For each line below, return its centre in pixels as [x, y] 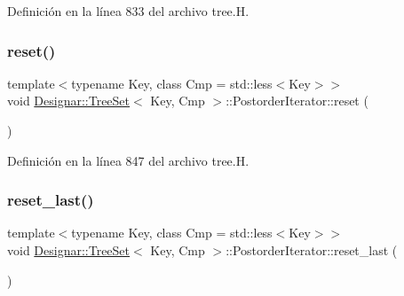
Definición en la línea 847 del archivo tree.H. [128, 160]
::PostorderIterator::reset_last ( [312, 250]
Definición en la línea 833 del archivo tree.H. [128, 11]
